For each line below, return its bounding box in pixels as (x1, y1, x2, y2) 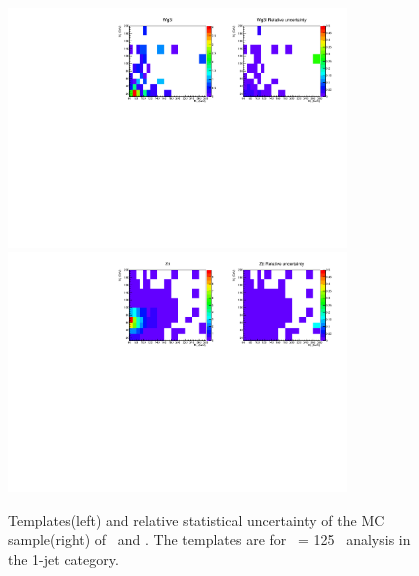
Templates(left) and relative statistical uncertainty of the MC (8, 509, 385, 530)
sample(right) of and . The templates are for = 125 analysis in (8, 529, 411, 550)
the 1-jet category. (8, 548, 119, 569)
